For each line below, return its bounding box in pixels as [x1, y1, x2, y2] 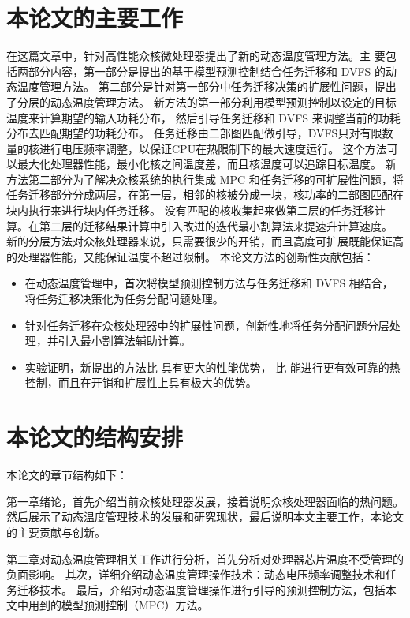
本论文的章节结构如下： [6, 466, 128, 483]
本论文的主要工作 [6, 2, 184, 34]
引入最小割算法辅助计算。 [58, 332, 191, 349]
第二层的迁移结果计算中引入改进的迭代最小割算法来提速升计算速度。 [39, 217, 393, 234]
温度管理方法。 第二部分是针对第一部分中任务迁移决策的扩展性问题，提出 [17, 78, 397, 95]
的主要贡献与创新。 [6, 523, 106, 540]
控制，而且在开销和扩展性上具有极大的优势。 [24, 374, 257, 391]
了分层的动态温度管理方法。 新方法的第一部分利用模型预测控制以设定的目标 [6, 93, 397, 110]
